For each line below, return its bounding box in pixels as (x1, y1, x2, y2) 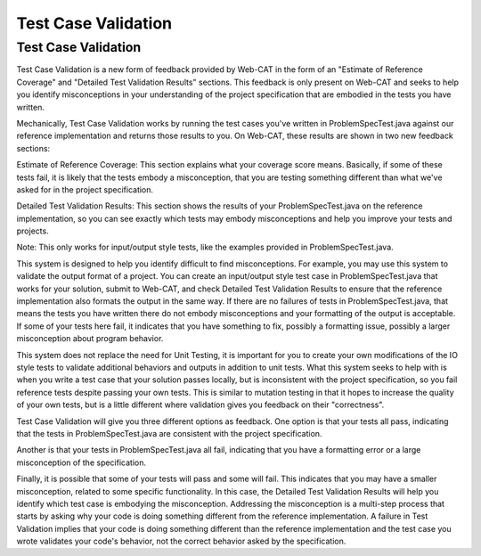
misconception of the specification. (16, 457, 147, 468)
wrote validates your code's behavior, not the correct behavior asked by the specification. (16, 536, 346, 547)
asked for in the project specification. (16, 184, 154, 195)
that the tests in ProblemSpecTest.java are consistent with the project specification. (16, 428, 322, 438)
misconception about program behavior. (16, 333, 164, 344)
